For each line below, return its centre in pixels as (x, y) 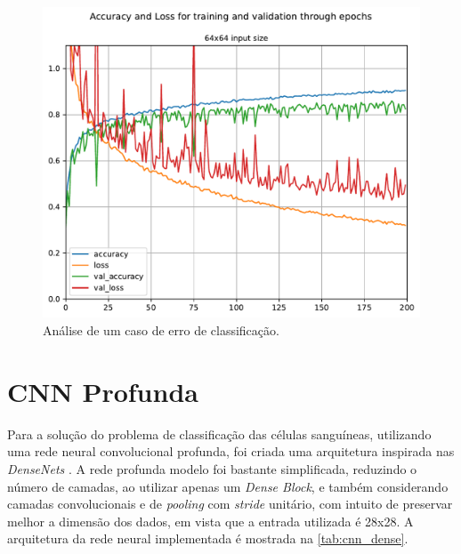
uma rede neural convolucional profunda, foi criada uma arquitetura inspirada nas (231, 451)
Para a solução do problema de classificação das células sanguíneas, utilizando (219, 434)
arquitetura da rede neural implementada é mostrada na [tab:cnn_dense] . (208, 538)
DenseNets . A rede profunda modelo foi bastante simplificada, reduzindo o (212, 468)
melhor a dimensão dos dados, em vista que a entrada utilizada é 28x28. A (210, 521)
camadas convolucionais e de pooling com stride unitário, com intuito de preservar (230, 504)
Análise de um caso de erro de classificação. (161, 330)
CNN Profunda (103, 391)
